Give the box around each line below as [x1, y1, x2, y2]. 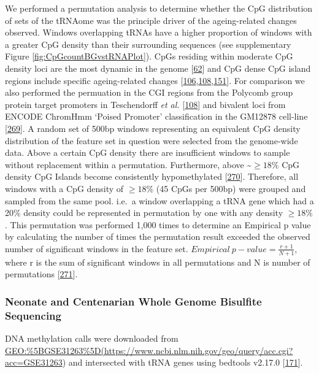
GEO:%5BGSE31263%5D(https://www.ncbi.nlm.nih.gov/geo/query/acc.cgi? [5, 344, 293, 356]
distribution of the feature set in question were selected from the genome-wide [5, 134, 298, 147]
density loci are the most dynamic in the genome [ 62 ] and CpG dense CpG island [5, 61, 311, 74]
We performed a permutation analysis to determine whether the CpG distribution [5, 2, 313, 14]
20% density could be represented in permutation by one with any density [5, 206, 283, 219]
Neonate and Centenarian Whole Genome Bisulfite [5, 293, 262, 309]
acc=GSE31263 [5, 356, 63, 369]
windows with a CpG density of [5, 182, 124, 194]
